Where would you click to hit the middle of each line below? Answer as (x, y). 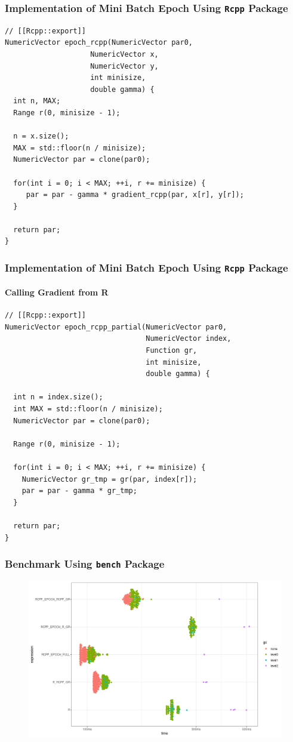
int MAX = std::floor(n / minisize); (88, 409)
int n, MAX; (37, 101)
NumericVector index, (189, 339)
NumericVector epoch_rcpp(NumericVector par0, (99, 43)
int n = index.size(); (58, 397)
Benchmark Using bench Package (85, 564)
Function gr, (172, 351)
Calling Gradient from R (57, 292)
